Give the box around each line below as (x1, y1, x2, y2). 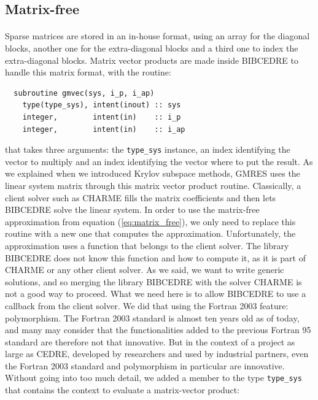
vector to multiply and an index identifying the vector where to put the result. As (5, 155, 313, 167)
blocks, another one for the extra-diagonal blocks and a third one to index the (5, 41, 298, 54)
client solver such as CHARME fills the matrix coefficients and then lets (5, 191, 276, 204)
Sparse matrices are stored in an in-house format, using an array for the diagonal (5, 29, 310, 42)
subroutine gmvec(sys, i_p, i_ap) (14, 88, 155, 98)
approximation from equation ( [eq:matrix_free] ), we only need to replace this (5, 215, 296, 228)
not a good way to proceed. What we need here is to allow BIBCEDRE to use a (5, 287, 306, 300)
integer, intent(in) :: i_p (22, 112, 181, 121)
